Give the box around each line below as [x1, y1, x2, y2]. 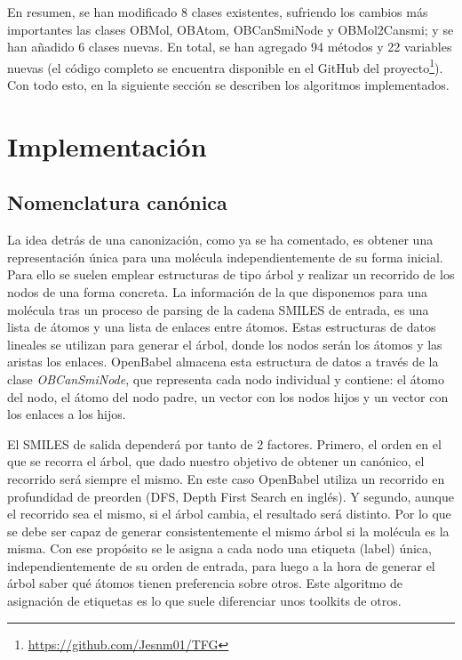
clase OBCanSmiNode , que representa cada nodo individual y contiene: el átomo [7, 369, 444, 388]
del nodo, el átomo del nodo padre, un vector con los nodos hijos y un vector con [7, 387, 449, 406]
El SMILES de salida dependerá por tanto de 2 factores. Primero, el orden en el [7, 434, 442, 453]
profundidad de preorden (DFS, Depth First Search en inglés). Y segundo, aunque [7, 487, 454, 505]
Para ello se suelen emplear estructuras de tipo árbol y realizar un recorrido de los [7, 265, 455, 284]
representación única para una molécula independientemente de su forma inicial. [7, 247, 443, 266]
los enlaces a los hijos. [7, 405, 126, 423]
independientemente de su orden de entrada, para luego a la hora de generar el [7, 556, 435, 575]
